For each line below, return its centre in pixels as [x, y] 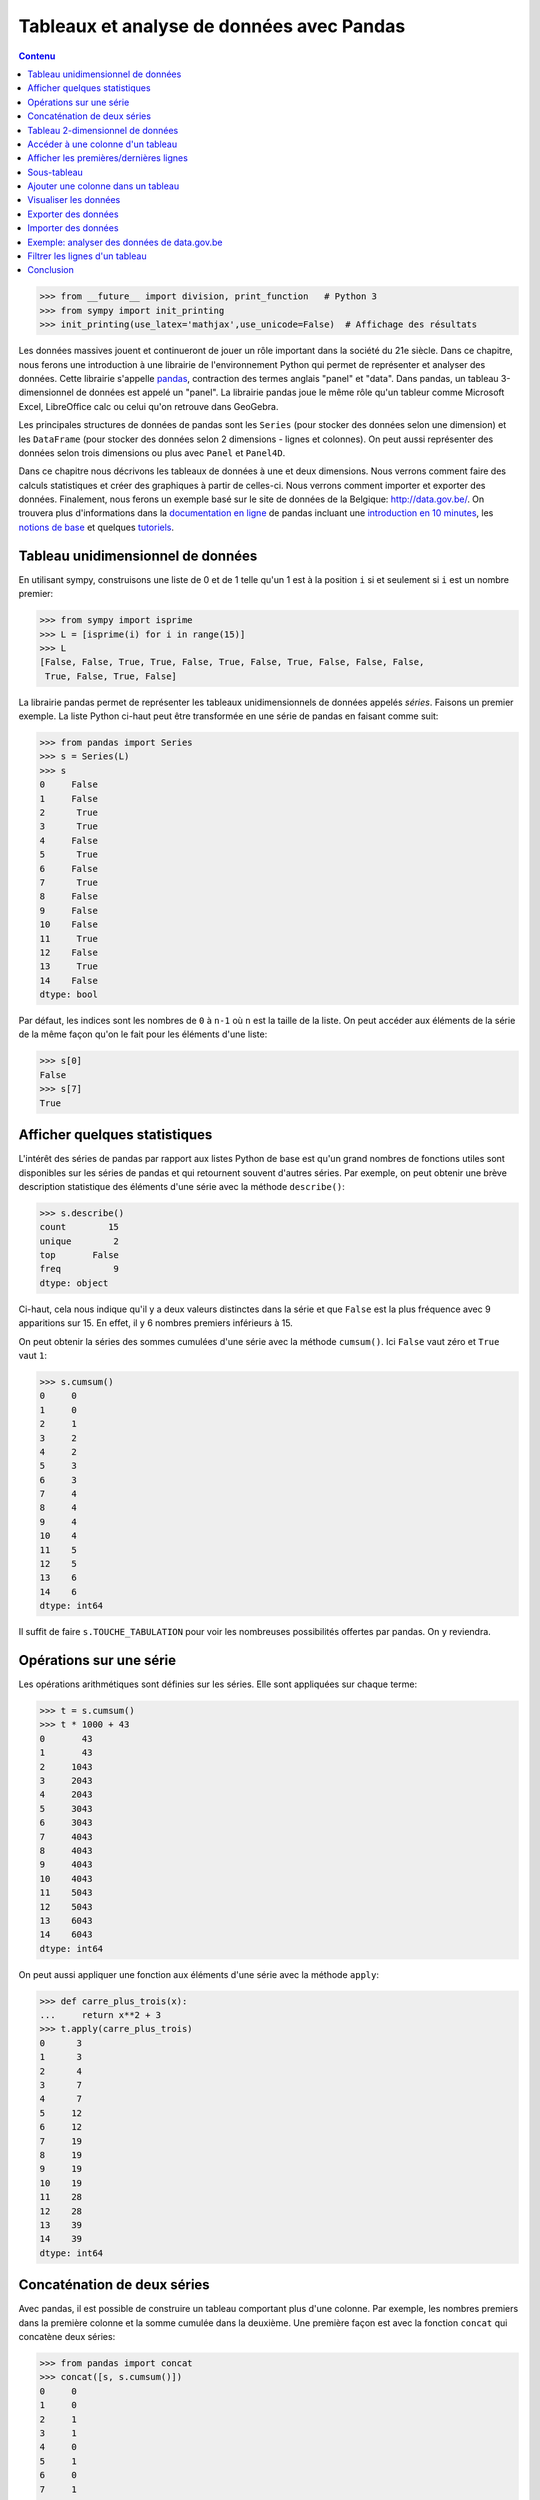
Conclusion [51, 270]
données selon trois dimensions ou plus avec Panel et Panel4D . [152, 452]
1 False [69, 798]
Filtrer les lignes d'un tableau [87, 256]
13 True [69, 966]
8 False [69, 896]
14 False [69, 980]
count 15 [79, 1227]
